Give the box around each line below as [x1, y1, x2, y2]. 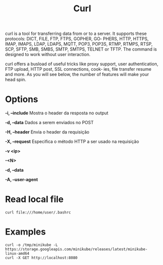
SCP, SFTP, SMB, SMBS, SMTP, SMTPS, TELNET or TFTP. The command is [5, 46, 157, 52]
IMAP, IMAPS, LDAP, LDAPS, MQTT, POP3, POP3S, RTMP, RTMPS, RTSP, [5, 41, 153, 47]
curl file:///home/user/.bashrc [5, 210, 71, 215]
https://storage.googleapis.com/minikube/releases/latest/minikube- [5, 247, 148, 252]
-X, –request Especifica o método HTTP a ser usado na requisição [5, 138, 140, 145]
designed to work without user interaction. [5, 52, 91, 57]
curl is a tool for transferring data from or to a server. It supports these [5, 30, 147, 37]
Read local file [5, 194, 64, 205]
